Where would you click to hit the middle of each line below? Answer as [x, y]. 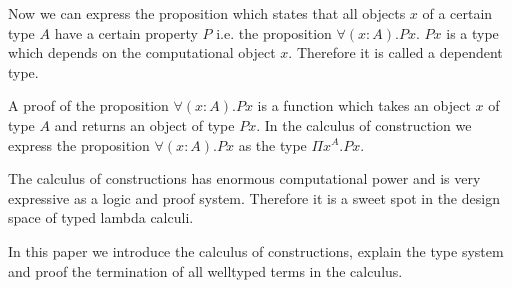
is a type [472, 32]
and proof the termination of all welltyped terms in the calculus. [205, 270]
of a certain [457, 13]
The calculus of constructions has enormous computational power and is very [244, 178]
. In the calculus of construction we [364, 124]
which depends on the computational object [142, 52]
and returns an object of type [144, 124]
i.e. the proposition [274, 32]
